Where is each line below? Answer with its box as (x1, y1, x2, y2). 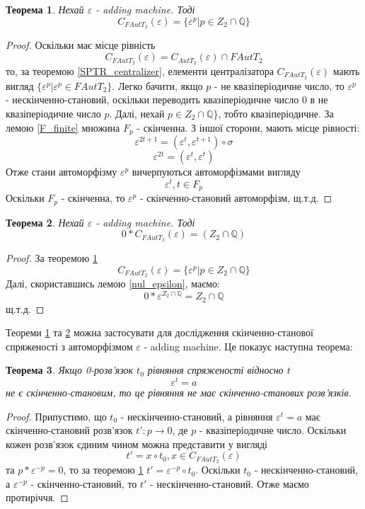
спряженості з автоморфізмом (6, 338, 133, 353)
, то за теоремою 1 (63, 462, 144, 477)
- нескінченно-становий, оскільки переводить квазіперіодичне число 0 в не (6, 92, 328, 107)
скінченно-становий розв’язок (6, 423, 133, 437)
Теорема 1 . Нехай (6, 2, 84, 16)
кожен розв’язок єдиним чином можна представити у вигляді (6, 436, 267, 451)
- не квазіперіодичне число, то (214, 78, 344, 93)
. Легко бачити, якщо (112, 78, 203, 93)
